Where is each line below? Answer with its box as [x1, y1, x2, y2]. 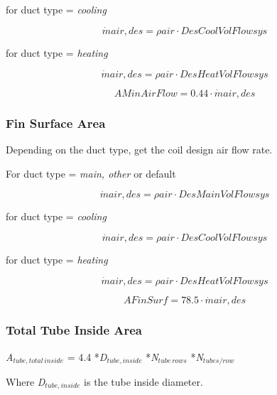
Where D [6, 374, 45, 389]
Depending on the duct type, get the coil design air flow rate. [6, 142, 273, 157]
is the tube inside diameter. [84, 374, 203, 389]
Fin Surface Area [6, 114, 106, 131]
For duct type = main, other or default [6, 166, 176, 180]
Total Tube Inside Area [6, 321, 143, 339]
